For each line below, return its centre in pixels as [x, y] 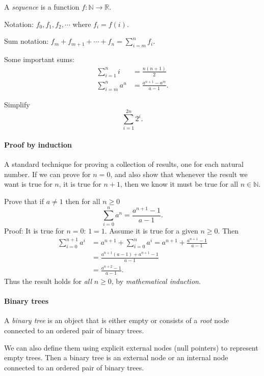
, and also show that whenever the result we [179, 174]
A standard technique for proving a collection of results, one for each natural [124, 164]
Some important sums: [39, 59]
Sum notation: [27, 41]
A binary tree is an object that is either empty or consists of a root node [117, 320]
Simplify [17, 104]
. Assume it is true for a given [151, 231]
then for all [83, 201]
